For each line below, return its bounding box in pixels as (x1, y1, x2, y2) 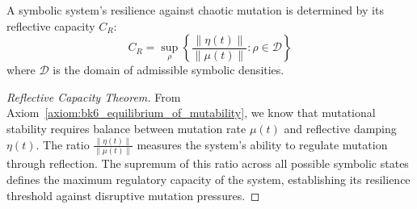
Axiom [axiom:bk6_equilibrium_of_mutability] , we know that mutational (6, 104, 376, 121)
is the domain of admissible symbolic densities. (53, 61, 284, 78)
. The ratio (36, 136, 90, 153)
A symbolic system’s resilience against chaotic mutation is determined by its (6, 2, 384, 18)
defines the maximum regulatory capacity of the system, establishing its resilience (6, 170, 411, 187)
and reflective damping (284, 119, 397, 136)
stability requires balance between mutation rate (6, 119, 246, 136)
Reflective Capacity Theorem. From (6, 88, 181, 105)
